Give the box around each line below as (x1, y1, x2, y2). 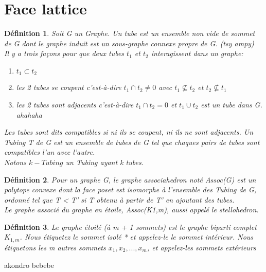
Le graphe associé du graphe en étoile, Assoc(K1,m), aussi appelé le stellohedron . (4, 204, 259, 215)
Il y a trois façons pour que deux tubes (4, 48, 125, 59)
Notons (4, 156, 26, 167)
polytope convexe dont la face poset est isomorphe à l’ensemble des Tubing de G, (4, 184, 257, 195)
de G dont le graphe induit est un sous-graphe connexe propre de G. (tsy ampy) (4, 38, 254, 48)
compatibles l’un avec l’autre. (4, 147, 95, 157)
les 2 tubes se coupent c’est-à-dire (16, 82, 121, 93)
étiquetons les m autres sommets (4, 242, 106, 252)
